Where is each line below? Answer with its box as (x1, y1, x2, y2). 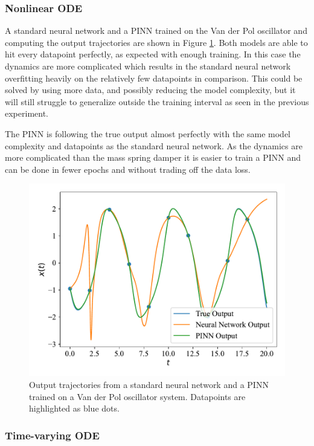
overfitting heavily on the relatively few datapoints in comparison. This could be (5, 71, 303, 84)
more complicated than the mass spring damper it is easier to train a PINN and (5, 151, 301, 164)
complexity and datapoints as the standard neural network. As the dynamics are (5, 139, 303, 152)
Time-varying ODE (5, 427, 100, 442)
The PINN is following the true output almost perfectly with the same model (5, 127, 290, 140)
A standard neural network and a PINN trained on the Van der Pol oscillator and (5, 24, 307, 37)
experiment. (5, 107, 48, 120)
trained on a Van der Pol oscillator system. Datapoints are (29, 390, 246, 402)
